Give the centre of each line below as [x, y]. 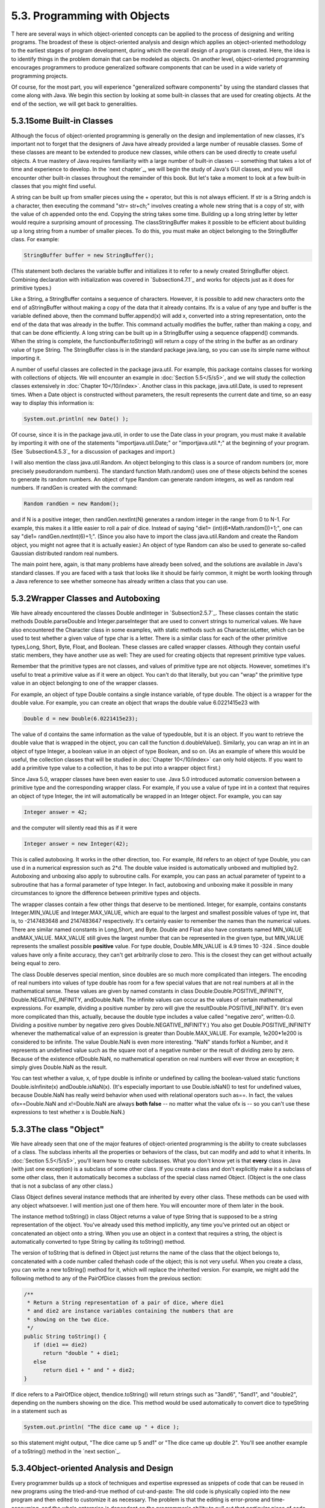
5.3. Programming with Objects [91, 16]
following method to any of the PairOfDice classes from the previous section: [107, 1278]
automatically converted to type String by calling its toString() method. [98, 1242]
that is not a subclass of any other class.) [62, 1186]
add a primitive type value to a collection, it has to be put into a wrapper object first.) [116, 768]
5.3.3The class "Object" [58, 1129]
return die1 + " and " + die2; [89, 1370]
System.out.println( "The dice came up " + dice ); [102, 1427]
